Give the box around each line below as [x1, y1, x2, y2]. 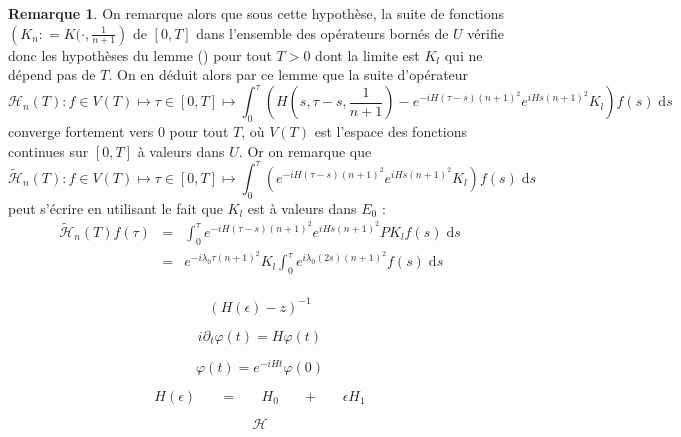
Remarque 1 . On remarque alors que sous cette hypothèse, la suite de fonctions [8, 3, 505, 23]
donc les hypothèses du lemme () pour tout [8, 44, 272, 65]
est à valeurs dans [247, 197, 357, 218]
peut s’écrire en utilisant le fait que [8, 197, 223, 218]
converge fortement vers [8, 121, 154, 142]
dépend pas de [8, 64, 96, 85]
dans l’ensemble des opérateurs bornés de [196, 22, 449, 43]
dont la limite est [315, 44, 420, 65]
